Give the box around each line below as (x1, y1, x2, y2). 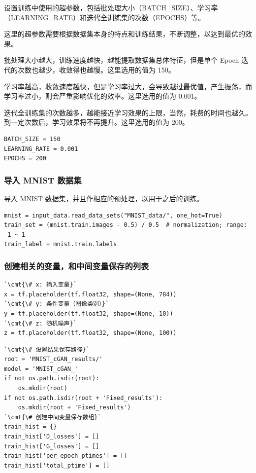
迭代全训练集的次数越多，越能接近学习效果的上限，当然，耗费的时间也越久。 (4, 107, 252, 117)
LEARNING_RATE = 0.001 (4, 145, 78, 152)
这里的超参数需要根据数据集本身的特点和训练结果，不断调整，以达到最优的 (4, 29, 245, 39)
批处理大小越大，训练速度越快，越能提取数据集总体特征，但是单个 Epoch (4, 55, 239, 65)
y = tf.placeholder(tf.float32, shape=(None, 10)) (4, 310, 173, 317)
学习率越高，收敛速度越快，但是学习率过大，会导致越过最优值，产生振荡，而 (4, 81, 252, 91)
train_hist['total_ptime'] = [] (4, 462, 110, 469)
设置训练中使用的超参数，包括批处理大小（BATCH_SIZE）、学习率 (4, 2, 218, 12)
